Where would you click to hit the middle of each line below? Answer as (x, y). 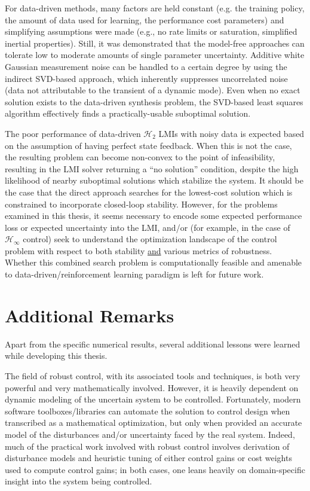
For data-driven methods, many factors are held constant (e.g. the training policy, (155, 8)
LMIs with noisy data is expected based (231, 133)
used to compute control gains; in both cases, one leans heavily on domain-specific (155, 469)
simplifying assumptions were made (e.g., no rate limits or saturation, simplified (151, 31)
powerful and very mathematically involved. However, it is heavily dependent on (152, 387)
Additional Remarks (90, 315)
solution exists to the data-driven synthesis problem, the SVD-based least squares (154, 101)
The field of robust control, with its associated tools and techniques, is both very (153, 375)
